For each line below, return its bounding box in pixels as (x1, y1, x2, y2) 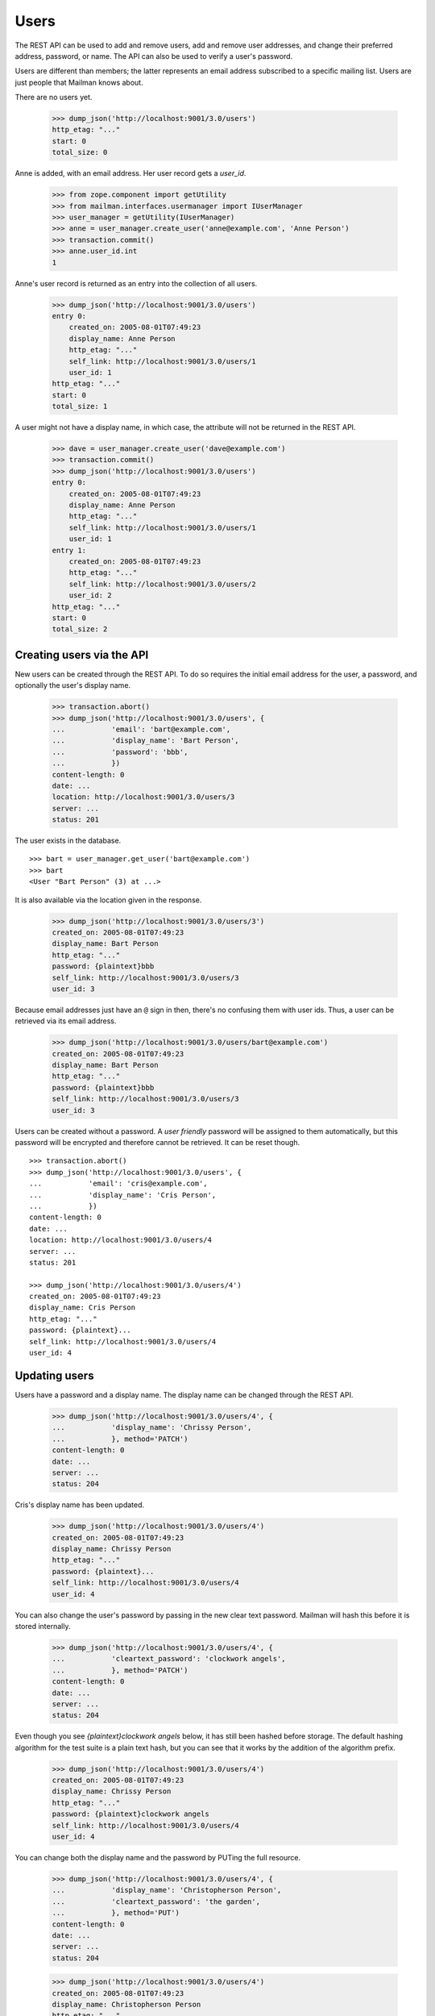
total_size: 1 (52, 402, 108, 411)
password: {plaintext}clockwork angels (52, 1810, 209, 1818)
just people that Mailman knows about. (14, 77, 144, 87)
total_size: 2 (52, 625, 108, 634)
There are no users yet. (14, 93, 93, 102)
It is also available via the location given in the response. (14, 895, 202, 905)
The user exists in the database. (14, 835, 122, 846)
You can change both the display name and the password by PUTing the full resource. (14, 1852, 301, 1862)
